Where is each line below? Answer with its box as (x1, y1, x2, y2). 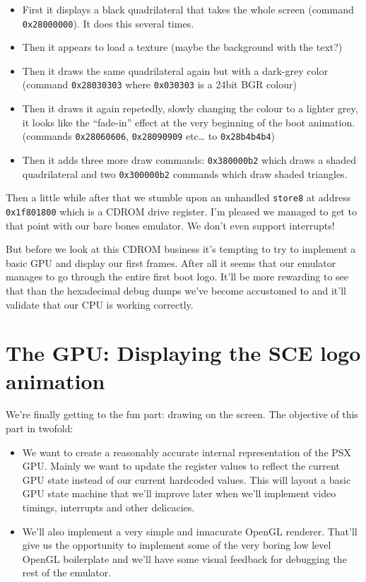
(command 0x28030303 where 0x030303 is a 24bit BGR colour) (22, 77, 297, 92)
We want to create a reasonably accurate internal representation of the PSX (22, 444, 352, 459)
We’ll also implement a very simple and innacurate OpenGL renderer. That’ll (22, 523, 358, 538)
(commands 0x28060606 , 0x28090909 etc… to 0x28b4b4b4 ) (22, 129, 276, 143)
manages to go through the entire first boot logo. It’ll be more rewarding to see (6, 269, 349, 284)
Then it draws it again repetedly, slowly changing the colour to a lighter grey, (22, 101, 358, 116)
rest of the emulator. (22, 565, 112, 580)
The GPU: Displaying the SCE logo (6, 338, 361, 367)
